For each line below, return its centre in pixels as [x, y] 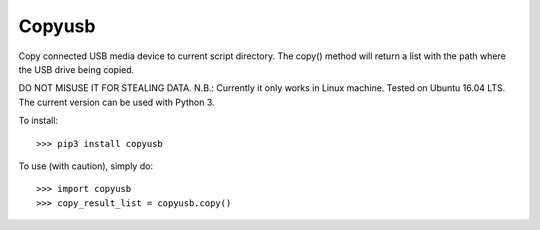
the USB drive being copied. [76, 69]
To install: [38, 121]
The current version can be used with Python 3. [116, 102]
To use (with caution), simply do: [86, 166]
